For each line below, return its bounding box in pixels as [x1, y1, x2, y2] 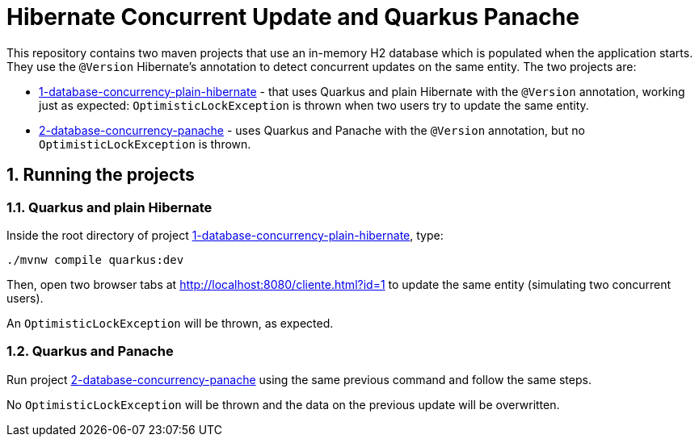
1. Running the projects [6, 165, 195, 186]
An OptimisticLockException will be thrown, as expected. [6, 316, 334, 330]
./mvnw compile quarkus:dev [6, 253, 184, 266]
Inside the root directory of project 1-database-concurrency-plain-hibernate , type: [6, 228, 444, 242]
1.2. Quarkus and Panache [6, 343, 174, 360]
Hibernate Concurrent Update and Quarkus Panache [6, 3, 579, 31]
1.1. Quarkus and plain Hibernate [6, 199, 213, 215]
